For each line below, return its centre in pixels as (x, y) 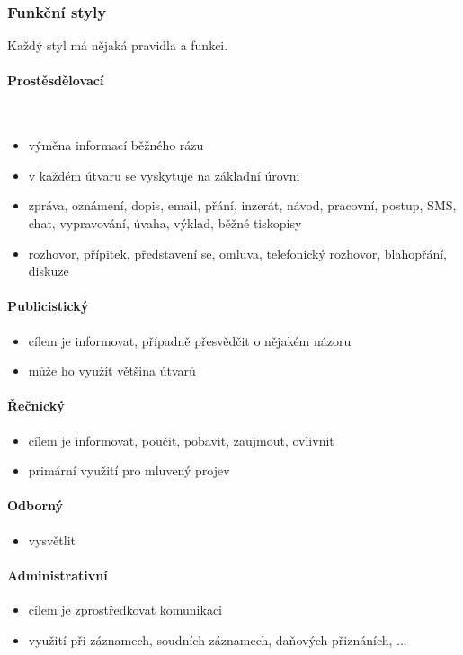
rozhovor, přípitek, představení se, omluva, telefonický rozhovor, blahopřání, (238, 253)
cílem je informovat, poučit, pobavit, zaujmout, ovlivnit (181, 440)
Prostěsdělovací (56, 80)
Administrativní (58, 575)
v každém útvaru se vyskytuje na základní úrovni (164, 175)
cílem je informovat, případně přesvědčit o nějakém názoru (190, 340)
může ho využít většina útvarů (112, 371)
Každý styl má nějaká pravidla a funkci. (118, 45)
